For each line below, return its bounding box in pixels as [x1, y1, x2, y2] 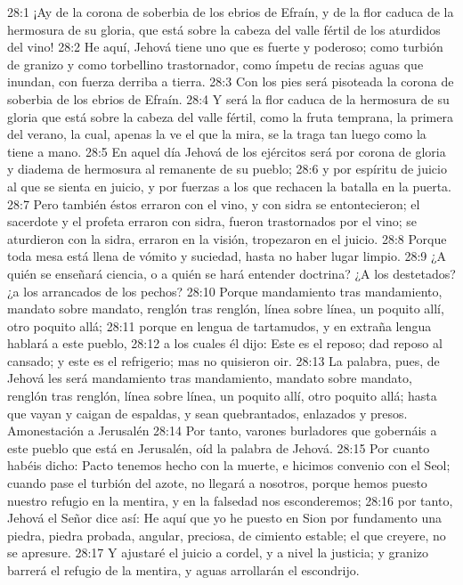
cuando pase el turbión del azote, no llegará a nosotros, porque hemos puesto [7, 474, 427, 492]
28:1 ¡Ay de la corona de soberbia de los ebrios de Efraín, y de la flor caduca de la [7, 3, 454, 20]
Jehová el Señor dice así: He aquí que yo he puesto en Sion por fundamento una [7, 508, 443, 527]
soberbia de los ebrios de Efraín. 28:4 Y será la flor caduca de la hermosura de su [7, 89, 450, 108]
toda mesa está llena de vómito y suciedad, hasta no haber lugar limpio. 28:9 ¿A [7, 247, 447, 265]
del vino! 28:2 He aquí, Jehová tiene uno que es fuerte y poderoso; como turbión [7, 37, 443, 56]
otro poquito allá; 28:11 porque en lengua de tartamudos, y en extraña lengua [7, 316, 432, 335]
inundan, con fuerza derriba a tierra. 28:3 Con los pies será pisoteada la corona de [7, 72, 454, 91]
